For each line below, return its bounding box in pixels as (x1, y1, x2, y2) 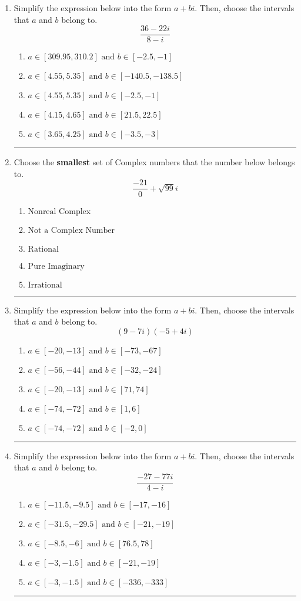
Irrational (28, 281, 62, 289)
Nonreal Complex (28, 207, 91, 216)
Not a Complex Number (28, 226, 115, 235)
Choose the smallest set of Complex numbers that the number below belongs (14, 156, 295, 168)
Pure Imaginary (28, 262, 85, 271)
